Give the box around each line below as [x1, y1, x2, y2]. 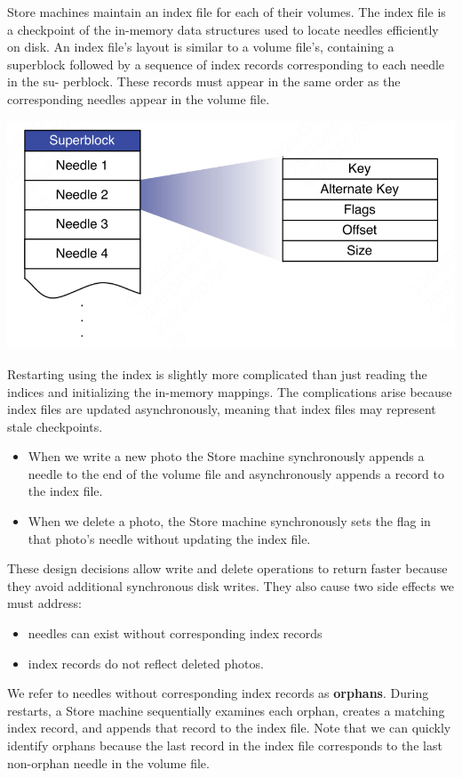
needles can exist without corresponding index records [28, 624, 323, 643]
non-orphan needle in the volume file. [7, 753, 210, 772]
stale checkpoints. [7, 417, 103, 435]
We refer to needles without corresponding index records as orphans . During [7, 684, 429, 702]
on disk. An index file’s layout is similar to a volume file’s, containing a [7, 37, 394, 56]
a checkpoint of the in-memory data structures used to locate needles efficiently [7, 20, 439, 38]
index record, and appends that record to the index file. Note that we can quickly [7, 718, 451, 737]
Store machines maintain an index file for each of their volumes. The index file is [7, 3, 446, 20]
